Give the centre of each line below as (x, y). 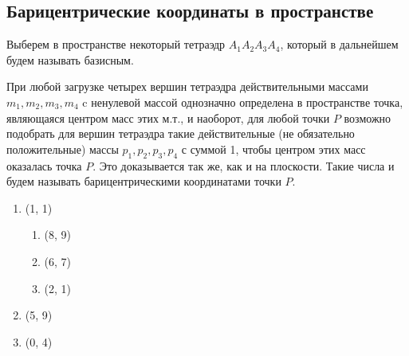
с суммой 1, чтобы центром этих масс (273, 149)
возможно (368, 117)
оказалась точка (44, 165)
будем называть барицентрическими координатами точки (144, 181)
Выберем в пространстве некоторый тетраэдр (116, 44)
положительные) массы (63, 149)
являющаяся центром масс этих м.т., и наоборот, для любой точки (168, 117)
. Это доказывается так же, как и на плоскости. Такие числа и (244, 165)
